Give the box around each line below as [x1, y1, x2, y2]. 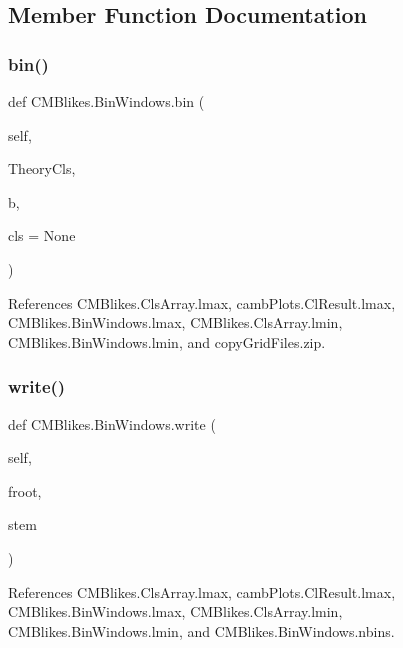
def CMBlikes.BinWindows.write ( [8, 413, 216, 434]
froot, [8, 480, 42, 501]
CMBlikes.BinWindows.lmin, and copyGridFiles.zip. [8, 331, 326, 352]
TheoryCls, [8, 158, 76, 179]
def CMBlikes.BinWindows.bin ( [8, 91, 205, 111]
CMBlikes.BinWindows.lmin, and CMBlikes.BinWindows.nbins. [8, 620, 395, 641]
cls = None [8, 225, 76, 246]
